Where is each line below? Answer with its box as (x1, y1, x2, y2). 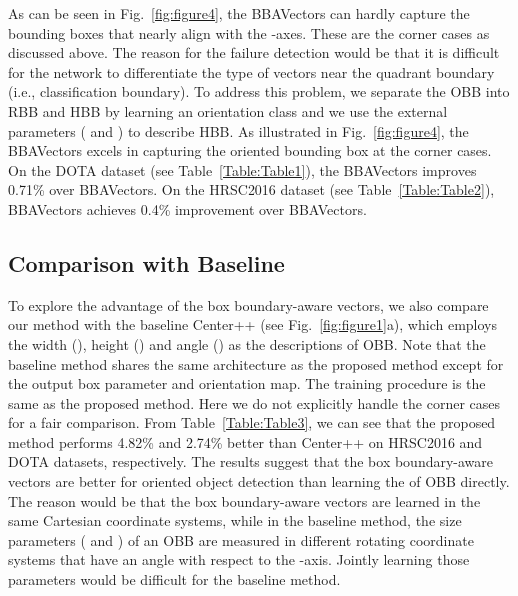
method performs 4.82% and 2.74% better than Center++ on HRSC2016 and (8, 431, 483, 452)
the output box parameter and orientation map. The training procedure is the (8, 373, 486, 394)
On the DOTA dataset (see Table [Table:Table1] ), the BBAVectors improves (8, 159, 477, 180)
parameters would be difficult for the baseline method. (8, 569, 341, 590)
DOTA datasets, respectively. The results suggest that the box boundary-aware (8, 451, 494, 472)
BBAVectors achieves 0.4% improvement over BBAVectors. (8, 198, 367, 219)
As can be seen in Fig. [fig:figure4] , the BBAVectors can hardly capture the (8, 3, 470, 23)
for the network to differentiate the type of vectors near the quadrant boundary (8, 61, 495, 82)
